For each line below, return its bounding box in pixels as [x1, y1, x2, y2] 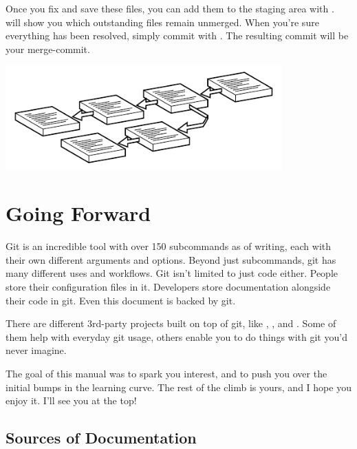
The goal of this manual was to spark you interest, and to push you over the [6, 366, 327, 381]
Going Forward [6, 199, 151, 227]
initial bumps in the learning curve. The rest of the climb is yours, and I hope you [6, 379, 351, 394]
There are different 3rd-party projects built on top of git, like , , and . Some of [6, 316, 336, 331]
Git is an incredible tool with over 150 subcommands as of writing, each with [6, 239, 332, 253]
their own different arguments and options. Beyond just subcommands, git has [6, 252, 336, 267]
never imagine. [6, 343, 67, 357]
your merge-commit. [6, 41, 90, 56]
